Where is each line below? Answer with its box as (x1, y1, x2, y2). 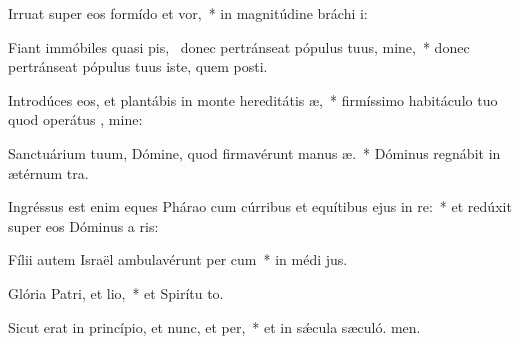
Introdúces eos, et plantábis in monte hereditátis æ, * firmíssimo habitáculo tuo (8, 89, 498, 110)
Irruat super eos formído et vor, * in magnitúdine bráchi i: (8, 3, 368, 23)
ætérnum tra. (8, 162, 89, 183)
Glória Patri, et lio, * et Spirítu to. (8, 282, 224, 303)
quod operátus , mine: (8, 109, 143, 130)
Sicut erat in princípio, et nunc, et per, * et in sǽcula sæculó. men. (8, 316, 421, 337)
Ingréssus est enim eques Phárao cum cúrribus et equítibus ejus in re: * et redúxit (8, 196, 512, 217)
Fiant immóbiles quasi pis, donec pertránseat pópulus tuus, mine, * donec (8, 36, 470, 57)
